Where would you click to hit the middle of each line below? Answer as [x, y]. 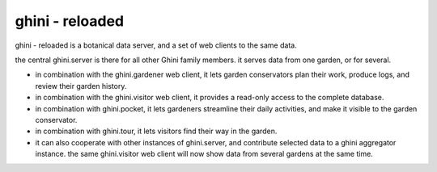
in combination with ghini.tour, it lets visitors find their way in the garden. [156, 131]
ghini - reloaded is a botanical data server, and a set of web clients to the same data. [156, 45]
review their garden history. [81, 86]
